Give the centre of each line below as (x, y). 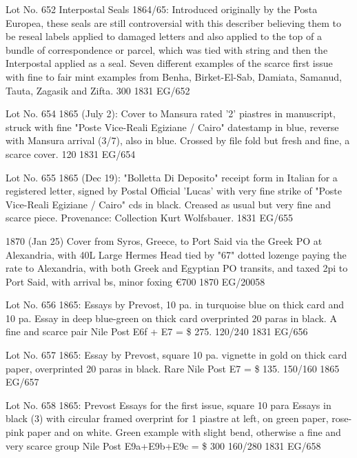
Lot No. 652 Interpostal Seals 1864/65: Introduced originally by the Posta (162, 9)
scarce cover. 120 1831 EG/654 (71, 153)
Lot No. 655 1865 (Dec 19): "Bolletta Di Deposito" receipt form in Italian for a (172, 177)
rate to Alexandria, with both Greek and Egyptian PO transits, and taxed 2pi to (177, 268)
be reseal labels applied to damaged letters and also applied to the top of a (164, 36)
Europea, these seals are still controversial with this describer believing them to (174, 22)
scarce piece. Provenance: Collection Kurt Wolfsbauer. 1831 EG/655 (149, 218)
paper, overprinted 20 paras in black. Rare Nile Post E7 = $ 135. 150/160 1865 (173, 368)
